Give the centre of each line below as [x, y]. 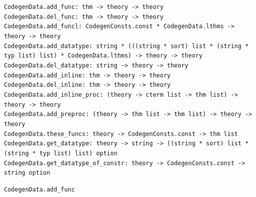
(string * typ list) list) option [61, 153]
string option [27, 173]
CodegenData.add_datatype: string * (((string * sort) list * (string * [126, 46]
